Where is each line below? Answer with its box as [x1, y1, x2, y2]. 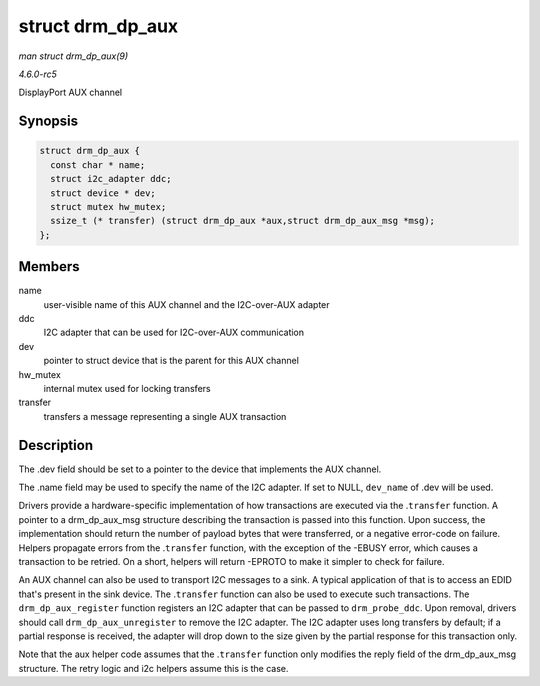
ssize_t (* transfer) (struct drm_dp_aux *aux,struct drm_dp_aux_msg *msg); [50, 215, 435, 227]
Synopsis [18, 113, 79, 130]
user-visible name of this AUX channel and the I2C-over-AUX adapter [43, 298, 330, 310]
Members [18, 258, 80, 275]
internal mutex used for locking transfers [43, 382, 211, 394]
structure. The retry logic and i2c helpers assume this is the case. [18, 662, 289, 674]
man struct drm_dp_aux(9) [18, 50, 129, 62]
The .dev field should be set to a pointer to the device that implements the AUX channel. [18, 463, 382, 475]
